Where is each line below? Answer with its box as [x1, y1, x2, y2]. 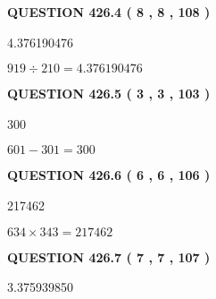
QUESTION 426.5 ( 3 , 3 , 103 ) [7, 84, 211, 103]
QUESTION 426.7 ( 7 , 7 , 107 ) [7, 247, 211, 266]
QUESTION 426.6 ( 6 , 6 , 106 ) [7, 166, 211, 184]
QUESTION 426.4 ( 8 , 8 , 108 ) [7, 3, 211, 21]
